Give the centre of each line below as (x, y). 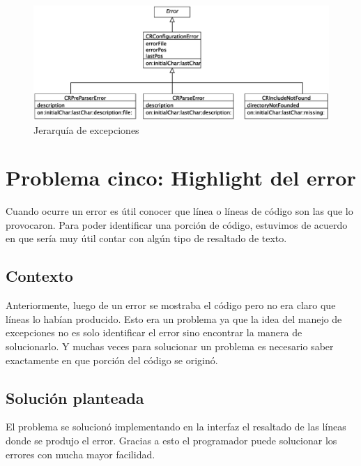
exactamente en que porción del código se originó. (112, 360)
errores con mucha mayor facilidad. (80, 454)
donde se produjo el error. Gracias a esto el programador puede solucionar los (171, 441)
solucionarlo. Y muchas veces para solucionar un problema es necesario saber (170, 346)
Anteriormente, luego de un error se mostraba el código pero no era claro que (171, 305)
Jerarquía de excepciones (86, 129)
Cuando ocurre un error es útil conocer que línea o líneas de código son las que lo (179, 211)
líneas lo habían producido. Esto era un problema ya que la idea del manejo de (174, 318)
